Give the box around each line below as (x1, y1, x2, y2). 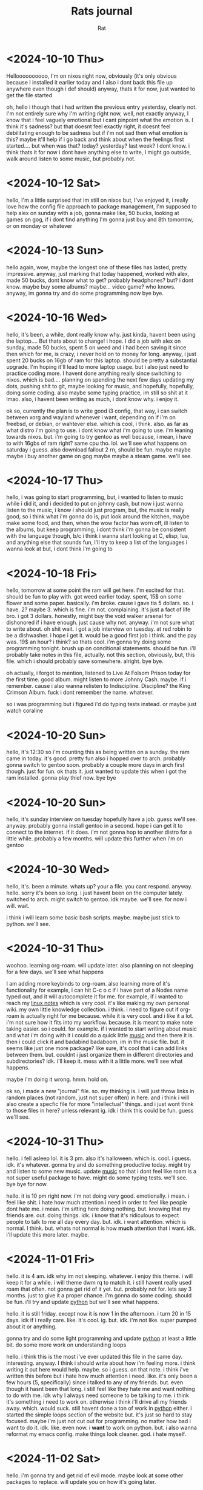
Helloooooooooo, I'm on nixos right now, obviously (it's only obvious (6, 72, 177, 80)
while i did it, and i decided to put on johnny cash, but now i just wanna (6, 500, 184, 507)
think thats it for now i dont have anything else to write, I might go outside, (6, 148, 191, 156)
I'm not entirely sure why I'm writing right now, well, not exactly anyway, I (6, 109, 189, 117)
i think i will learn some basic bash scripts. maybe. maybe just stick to (6, 914, 181, 921)
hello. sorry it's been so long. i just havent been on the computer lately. (6, 889, 184, 897)
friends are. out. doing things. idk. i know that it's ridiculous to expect (6, 1212, 179, 1219)
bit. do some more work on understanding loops (6, 1341, 127, 1348)
